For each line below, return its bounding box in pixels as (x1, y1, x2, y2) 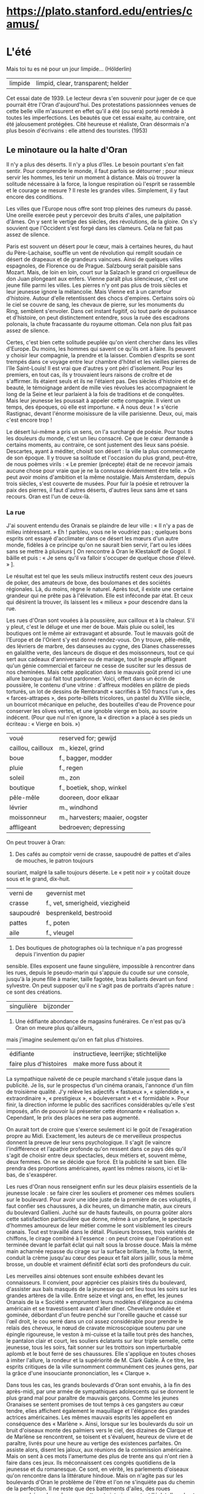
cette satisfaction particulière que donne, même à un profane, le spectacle (6, 1216, 193, 1223)
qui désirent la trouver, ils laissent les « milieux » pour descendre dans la (6, 598, 188, 606)
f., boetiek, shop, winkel (59, 784, 127, 792)
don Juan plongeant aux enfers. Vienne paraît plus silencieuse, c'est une (6, 275, 188, 282)
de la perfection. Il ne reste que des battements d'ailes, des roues (6, 1485, 171, 1492)
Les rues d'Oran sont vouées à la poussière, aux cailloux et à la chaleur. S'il (6, 617, 195, 624)
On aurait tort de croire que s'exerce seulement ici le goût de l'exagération (6, 1126, 192, 1133)
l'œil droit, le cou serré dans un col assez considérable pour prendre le (6, 1318, 183, 1325)
